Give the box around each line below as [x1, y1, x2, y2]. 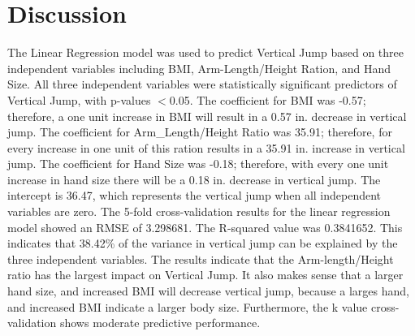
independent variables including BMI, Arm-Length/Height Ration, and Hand [7, 59, 391, 76]
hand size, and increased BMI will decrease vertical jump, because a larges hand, [7, 282, 409, 299]
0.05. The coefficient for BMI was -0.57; [169, 91, 366, 108]
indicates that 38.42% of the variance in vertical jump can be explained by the [7, 235, 398, 252]
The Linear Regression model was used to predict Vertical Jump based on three [7, 44, 404, 61]
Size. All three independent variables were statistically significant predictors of [7, 75, 397, 93]
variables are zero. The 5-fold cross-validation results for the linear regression [7, 203, 391, 220]
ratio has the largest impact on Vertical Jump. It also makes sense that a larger [7, 266, 404, 283]
